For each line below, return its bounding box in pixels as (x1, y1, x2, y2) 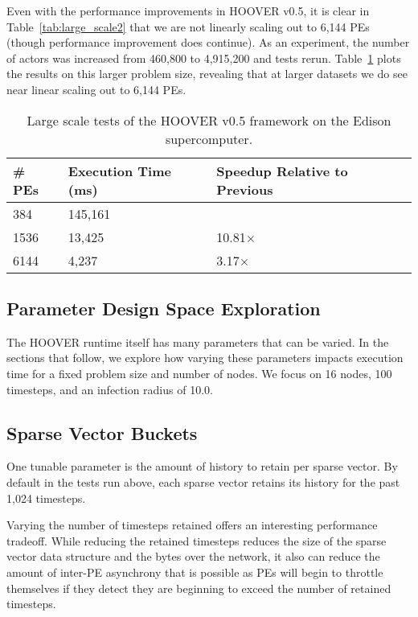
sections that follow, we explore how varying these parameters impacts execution (6, 349, 404, 366)
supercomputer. (165, 129, 253, 148)
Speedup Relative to (216, 161, 348, 180)
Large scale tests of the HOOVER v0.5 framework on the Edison (27, 110, 391, 130)
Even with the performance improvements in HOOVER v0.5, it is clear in (6, 2, 370, 19)
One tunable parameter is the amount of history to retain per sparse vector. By (6, 458, 398, 475)
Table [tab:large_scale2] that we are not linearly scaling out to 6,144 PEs (6, 18, 370, 35)
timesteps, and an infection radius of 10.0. (6, 380, 213, 397)
